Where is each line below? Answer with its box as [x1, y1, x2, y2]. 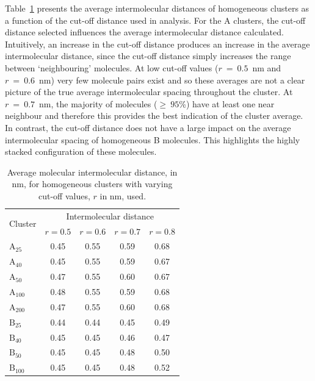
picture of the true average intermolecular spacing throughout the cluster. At [5, 85, 293, 98]
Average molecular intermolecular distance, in [7, 165, 178, 178]
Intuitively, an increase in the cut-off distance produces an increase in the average [5, 37, 310, 50]
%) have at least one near [179, 97, 275, 110]
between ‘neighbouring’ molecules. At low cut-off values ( [5, 61, 219, 74]
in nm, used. [100, 189, 147, 202]
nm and [252, 61, 281, 74]
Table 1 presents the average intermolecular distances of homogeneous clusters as [5, 2, 310, 14]
